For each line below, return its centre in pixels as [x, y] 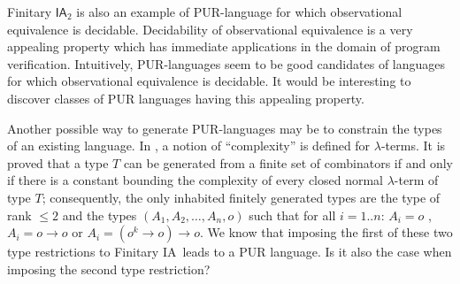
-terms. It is [413, 146]
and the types [100, 215]
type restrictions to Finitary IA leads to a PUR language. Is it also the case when [230, 252]
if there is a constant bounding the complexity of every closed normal [195, 180]
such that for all [292, 215]
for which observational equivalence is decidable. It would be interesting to [209, 81]
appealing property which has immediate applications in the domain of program [224, 46]
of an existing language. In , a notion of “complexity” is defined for [189, 146]
